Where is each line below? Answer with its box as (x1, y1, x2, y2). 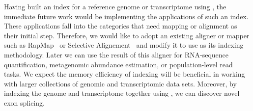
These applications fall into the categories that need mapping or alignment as (4, 21, 237, 31)
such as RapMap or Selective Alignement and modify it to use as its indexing (4, 40, 244, 50)
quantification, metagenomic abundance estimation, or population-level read (4, 59, 233, 69)
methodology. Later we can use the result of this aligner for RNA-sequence (4, 49, 228, 59)
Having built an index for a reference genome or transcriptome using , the (4, 1, 226, 11)
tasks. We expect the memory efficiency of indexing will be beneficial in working (4, 69, 245, 79)
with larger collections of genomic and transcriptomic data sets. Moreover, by (4, 78, 237, 88)
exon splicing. (4, 97, 45, 108)
